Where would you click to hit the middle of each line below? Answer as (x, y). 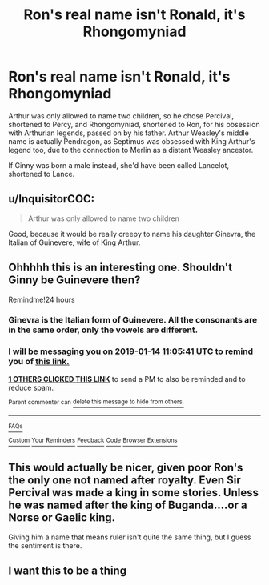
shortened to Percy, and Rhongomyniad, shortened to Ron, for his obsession (134, 124)
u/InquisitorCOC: (52, 199)
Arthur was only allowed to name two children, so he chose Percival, (121, 116)
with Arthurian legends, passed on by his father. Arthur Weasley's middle (129, 133)
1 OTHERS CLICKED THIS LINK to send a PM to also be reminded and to (127, 379)
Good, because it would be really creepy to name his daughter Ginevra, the (132, 234)
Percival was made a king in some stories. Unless (133, 493)
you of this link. (39, 362)
